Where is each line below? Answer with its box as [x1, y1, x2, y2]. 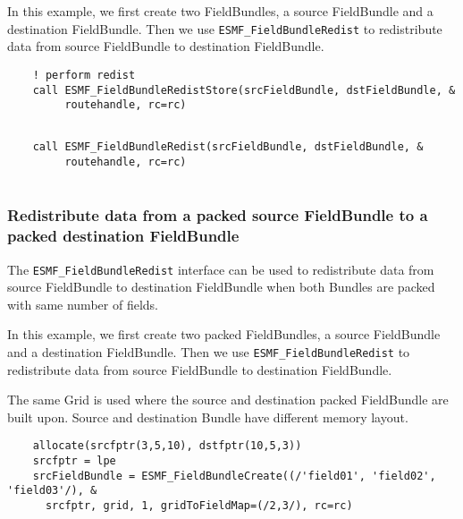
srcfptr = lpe [32, 455, 116, 468]
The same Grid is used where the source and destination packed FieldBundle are [7, 390, 449, 409]
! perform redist [32, 68, 136, 81]
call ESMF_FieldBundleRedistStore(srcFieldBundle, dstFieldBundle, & [32, 83, 456, 97]
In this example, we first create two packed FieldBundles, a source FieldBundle [7, 325, 441, 344]
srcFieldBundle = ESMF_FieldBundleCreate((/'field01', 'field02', [32, 469, 436, 482]
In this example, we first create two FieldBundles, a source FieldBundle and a [7, 2, 434, 20]
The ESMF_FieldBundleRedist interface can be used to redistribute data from [7, 259, 434, 278]
